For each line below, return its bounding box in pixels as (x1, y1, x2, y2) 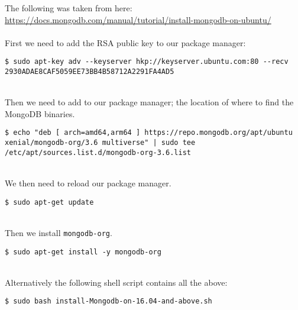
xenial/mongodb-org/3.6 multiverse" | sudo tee (5, 138, 196, 147)
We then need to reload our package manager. (5, 177, 171, 189)
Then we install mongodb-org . (5, 226, 112, 238)
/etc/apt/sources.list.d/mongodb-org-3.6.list (5, 148, 191, 157)
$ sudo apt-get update (5, 198, 94, 206)
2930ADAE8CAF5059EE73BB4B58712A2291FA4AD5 (5, 67, 174, 76)
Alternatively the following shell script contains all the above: (5, 276, 228, 288)
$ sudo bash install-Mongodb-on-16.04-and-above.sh (5, 297, 212, 306)
